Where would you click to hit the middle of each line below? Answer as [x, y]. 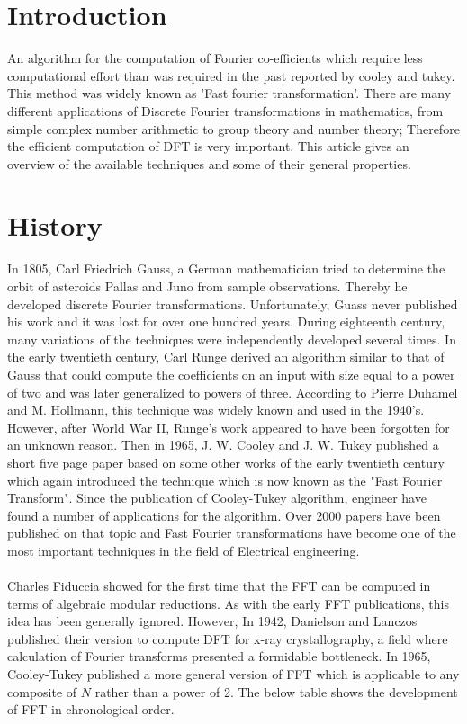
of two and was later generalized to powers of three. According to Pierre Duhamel [233, 392]
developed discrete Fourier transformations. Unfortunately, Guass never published [233, 304]
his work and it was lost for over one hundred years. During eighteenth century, [226, 322]
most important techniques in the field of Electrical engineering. [184, 550]
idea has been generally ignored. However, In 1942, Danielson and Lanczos [212, 621]
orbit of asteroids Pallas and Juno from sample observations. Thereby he [207, 286]
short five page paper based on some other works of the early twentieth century [226, 462]
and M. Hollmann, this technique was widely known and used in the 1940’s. [216, 410]
